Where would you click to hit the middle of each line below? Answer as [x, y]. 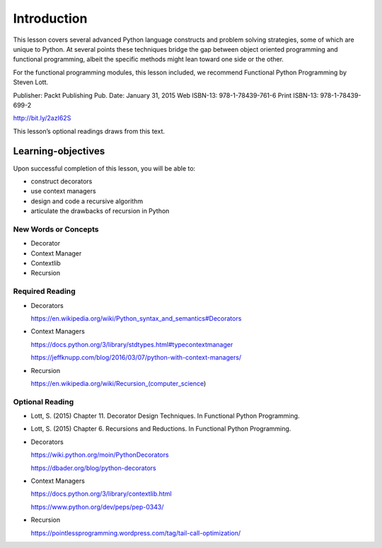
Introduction [50, 18]
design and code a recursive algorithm [87, 201]
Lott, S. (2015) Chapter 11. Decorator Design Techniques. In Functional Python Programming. [165, 416]
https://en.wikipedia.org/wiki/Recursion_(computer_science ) [118, 383]
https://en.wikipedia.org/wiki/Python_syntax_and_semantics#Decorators [136, 318]
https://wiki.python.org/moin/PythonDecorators [100, 455]
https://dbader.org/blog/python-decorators [93, 468]
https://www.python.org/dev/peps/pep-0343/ [97, 507]
